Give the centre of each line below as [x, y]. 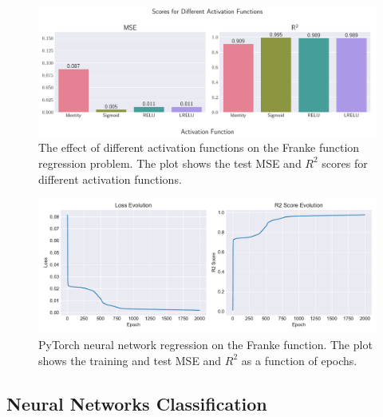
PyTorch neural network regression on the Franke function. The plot [205, 345]
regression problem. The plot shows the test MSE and [170, 163]
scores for [345, 163]
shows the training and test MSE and [130, 360]
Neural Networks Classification [137, 403]
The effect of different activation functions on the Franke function [199, 147]
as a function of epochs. [299, 360]
